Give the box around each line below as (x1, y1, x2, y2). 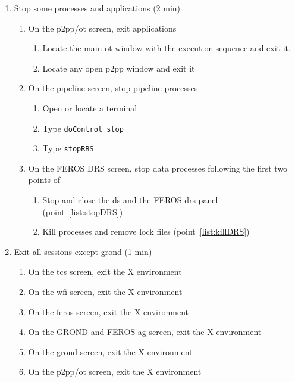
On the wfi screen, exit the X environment (28, 285, 183, 298)
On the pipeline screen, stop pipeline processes (28, 82, 198, 94)
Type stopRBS (42, 142, 94, 154)
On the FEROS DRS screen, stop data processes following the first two (28, 162, 288, 174)
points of (28, 173, 60, 186)
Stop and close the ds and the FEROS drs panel (42, 194, 218, 206)
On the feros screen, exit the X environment (28, 305, 189, 318)
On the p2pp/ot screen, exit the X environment (28, 365, 202, 378)
